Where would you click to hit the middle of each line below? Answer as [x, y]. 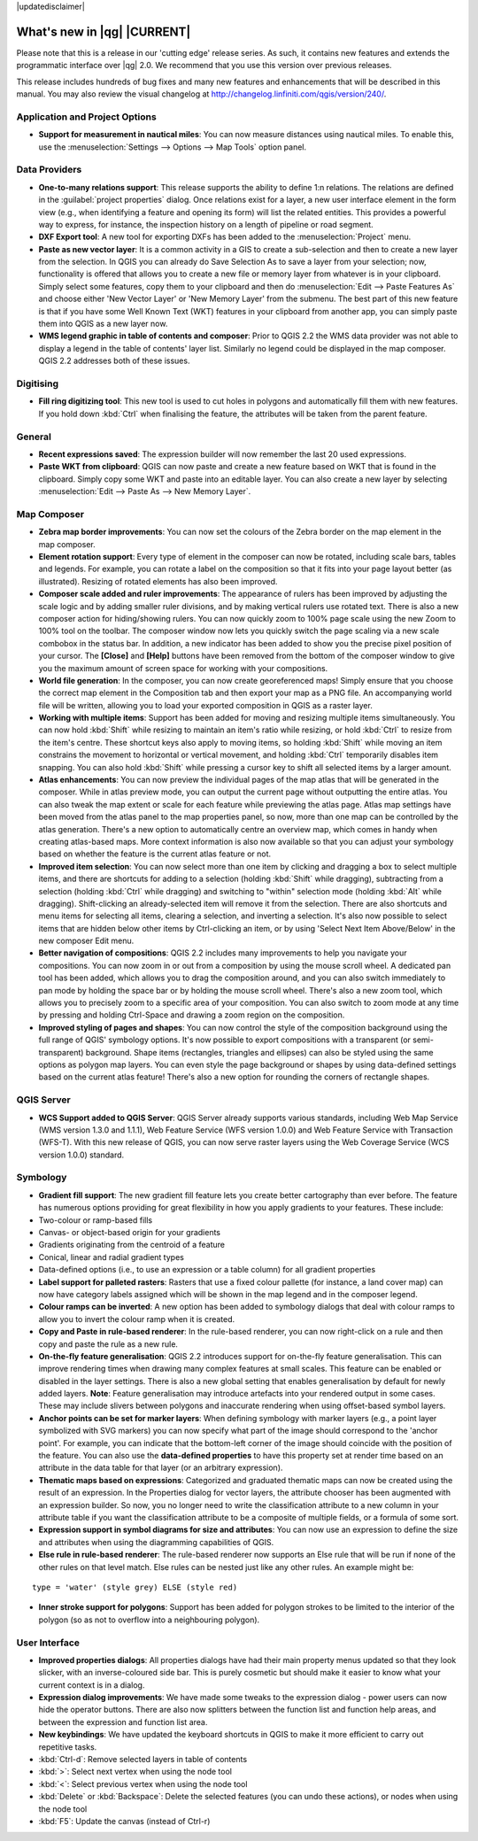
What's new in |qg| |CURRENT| [104, 31]
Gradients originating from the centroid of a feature [132, 1245]
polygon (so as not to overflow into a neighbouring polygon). [149, 1620]
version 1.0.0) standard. [81, 1155]
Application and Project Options [86, 117]
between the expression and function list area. [123, 1721]
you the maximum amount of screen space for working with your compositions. [183, 668]
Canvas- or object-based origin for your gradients [130, 1233]
